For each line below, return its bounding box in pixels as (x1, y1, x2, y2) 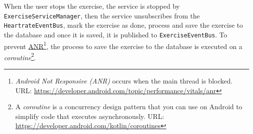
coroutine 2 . (4, 50, 36, 62)
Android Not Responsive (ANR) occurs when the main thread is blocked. (15, 76, 233, 86)
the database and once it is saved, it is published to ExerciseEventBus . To (4, 29, 227, 39)
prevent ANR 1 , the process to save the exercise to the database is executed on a (4, 39, 242, 51)
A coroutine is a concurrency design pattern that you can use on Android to (15, 101, 242, 112)
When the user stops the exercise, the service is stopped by (4, 1, 180, 11)
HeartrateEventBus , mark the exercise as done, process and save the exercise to (4, 20, 243, 30)
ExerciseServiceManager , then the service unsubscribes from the (4, 10, 200, 20)
